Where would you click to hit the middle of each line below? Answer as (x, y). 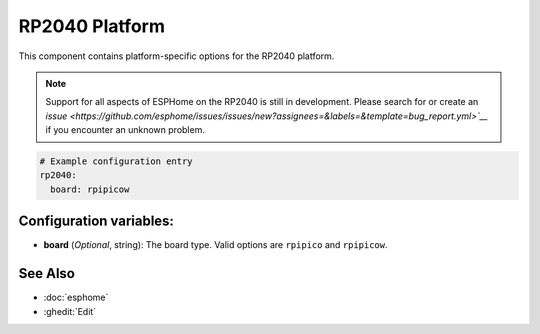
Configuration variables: (96, 221)
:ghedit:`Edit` (70, 311)
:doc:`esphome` (76, 297)
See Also (46, 273)
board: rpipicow (90, 189)
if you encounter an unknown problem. (125, 130)
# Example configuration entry (116, 161)
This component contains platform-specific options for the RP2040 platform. (176, 56)
